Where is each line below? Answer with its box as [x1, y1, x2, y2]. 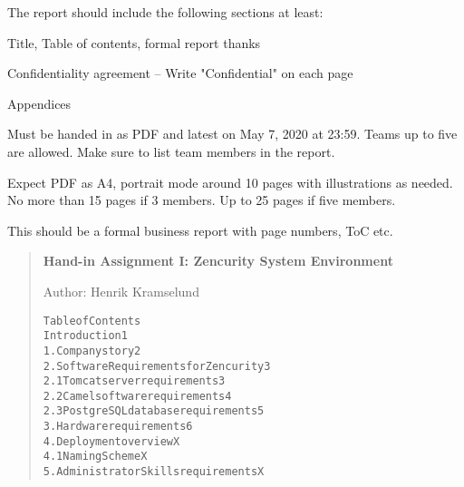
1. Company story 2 [43, 344, 141, 357]
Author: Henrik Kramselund [43, 281, 199, 300]
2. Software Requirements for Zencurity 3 [43, 359, 271, 373]
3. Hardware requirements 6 [43, 420, 193, 433]
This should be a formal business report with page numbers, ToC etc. [7, 220, 393, 239]
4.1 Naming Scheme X [43, 450, 148, 463]
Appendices [7, 93, 72, 112]
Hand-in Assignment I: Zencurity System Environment [43, 251, 393, 270]
